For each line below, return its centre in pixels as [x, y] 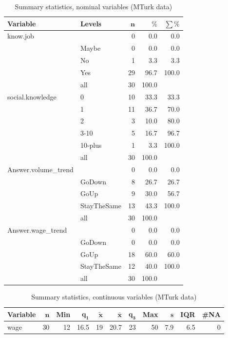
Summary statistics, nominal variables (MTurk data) [94, 6]
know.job [21, 36]
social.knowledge [32, 96]
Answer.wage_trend [37, 229]
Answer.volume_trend [40, 169]
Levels [91, 23]
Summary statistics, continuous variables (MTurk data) [114, 297]
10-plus [91, 145]
